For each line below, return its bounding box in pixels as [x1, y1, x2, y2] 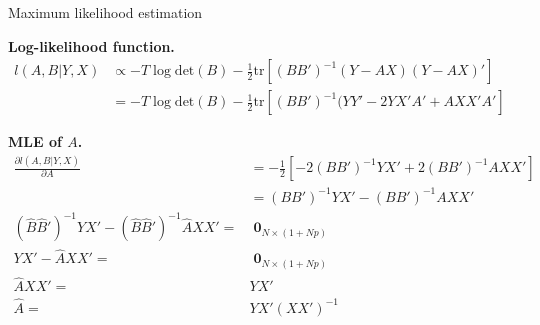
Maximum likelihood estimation [8, 2, 203, 22]
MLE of [8, 131, 62, 152]
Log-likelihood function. [8, 35, 175, 56]
